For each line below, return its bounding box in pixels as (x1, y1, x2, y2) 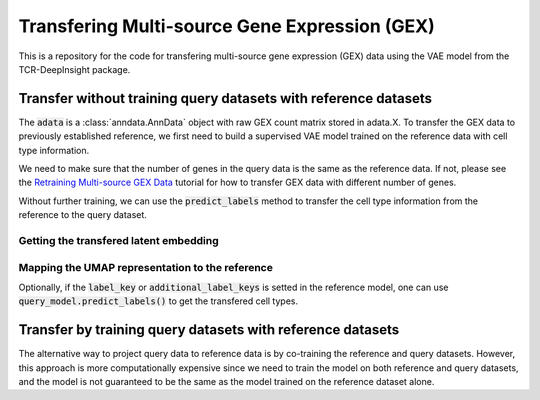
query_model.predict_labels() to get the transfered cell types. (18, 295, 299, 307)
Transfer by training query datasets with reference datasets (18, 321, 400, 339)
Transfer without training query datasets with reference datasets (18, 90, 432, 107)
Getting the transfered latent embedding (18, 233, 219, 247)
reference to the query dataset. (18, 209, 147, 221)
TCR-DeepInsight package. (18, 63, 131, 75)
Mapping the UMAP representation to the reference (18, 260, 274, 274)
